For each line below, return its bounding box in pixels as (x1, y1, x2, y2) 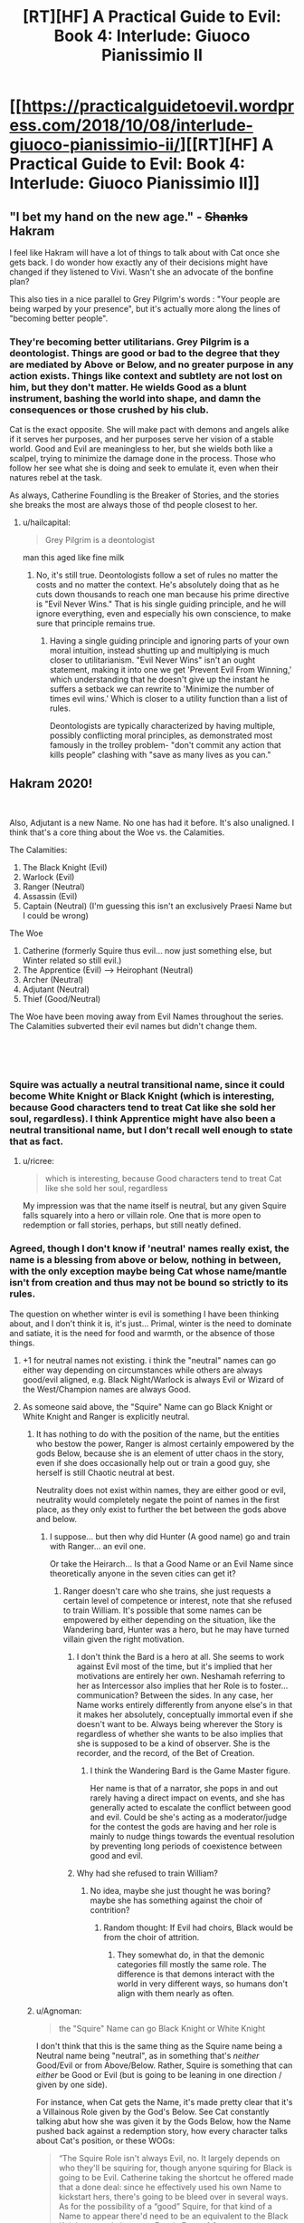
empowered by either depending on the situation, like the (62, 1614, 276, 1625)
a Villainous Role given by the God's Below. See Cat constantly (35, 2106, 270, 2117)
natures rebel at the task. (9, 472, 102, 483)
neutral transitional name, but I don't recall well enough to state (9, 1124, 293, 1137)
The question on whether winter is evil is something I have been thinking (9, 1308, 280, 1319)
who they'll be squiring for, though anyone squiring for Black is (58, 2162, 292, 2173)
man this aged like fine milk (22, 552, 125, 563)
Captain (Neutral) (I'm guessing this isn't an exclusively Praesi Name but (22, 900, 292, 912)
